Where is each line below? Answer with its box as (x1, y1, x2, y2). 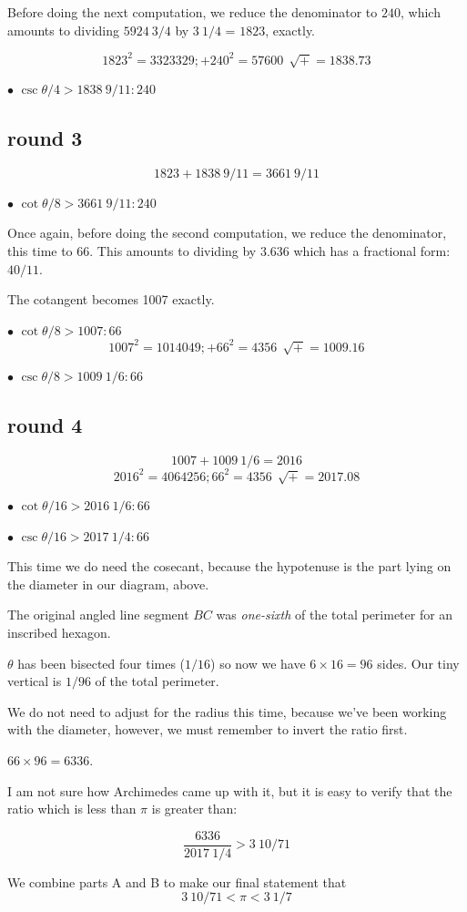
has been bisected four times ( (17, 653, 186, 672)
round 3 (7, 124, 83, 152)
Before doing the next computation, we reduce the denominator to (7, 3, 378, 21)
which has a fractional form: (293, 241, 451, 261)
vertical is (7, 671, 62, 691)
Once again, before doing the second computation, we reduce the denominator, (7, 223, 447, 242)
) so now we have (210, 653, 306, 672)
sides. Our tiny (377, 653, 460, 672)
